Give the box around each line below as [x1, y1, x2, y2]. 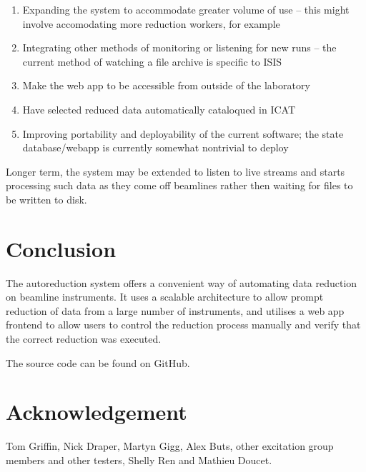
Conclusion [6, 234, 117, 263]
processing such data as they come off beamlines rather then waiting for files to [6, 178, 353, 193]
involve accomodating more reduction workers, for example [22, 16, 280, 31]
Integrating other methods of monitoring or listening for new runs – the [22, 40, 337, 55]
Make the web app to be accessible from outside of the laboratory [22, 78, 310, 93]
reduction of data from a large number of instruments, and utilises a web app [6, 303, 345, 318]
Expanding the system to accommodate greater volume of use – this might [22, 2, 350, 16]
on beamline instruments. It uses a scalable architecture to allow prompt [6, 289, 324, 304]
